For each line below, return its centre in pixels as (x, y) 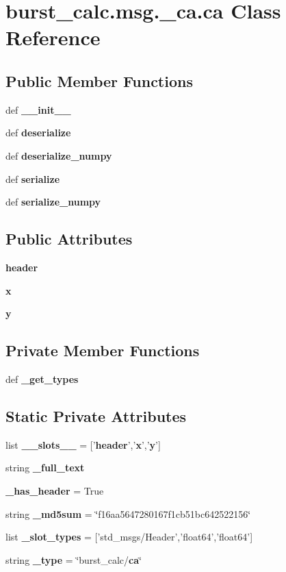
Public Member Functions (99, 80)
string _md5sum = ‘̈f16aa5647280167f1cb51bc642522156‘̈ (128, 513)
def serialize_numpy (53, 202)
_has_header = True (55, 490)
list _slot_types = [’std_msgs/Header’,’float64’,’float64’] (129, 537)
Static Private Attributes (96, 415)
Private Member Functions (103, 350)
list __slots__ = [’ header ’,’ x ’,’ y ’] (83, 444)
